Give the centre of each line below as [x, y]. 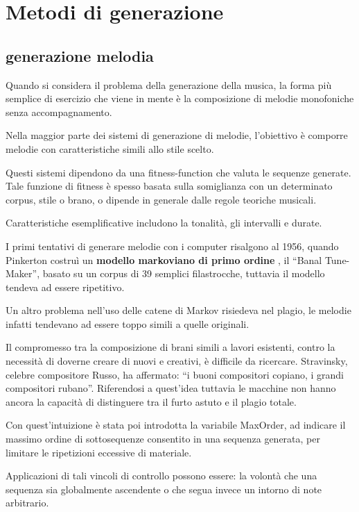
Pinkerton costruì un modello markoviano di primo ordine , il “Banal [164, 259]
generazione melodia [80, 55]
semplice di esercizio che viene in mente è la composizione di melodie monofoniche [180, 98]
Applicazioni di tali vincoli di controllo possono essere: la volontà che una [161, 476]
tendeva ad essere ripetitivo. [65, 287]
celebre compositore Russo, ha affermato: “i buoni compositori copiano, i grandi [175, 374]
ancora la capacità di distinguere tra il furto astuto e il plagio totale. [151, 401]
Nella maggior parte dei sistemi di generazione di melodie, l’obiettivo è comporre [177, 135]
